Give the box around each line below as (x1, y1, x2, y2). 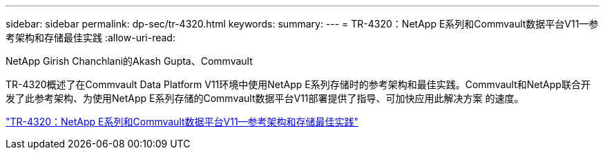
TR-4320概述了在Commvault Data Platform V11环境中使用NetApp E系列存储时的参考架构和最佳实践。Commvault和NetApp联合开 (6, 79, 590, 90)
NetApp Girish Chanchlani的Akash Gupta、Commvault (6, 55, 253, 67)
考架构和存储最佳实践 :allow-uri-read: (6, 32, 175, 43)
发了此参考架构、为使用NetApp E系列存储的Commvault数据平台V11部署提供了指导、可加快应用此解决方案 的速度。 (6, 92, 524, 104)
